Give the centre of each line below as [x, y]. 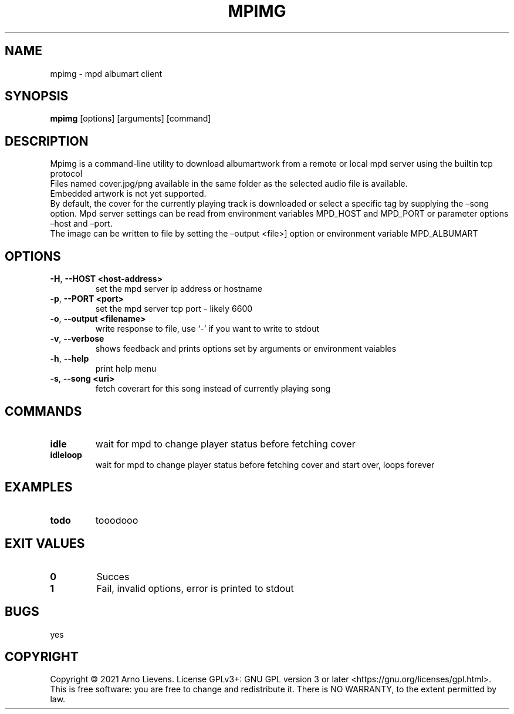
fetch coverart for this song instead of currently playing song [213, 389]
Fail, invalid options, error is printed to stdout [195, 588]
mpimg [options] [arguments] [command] [131, 119]
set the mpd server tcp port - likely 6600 [174, 309]
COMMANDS [43, 411]
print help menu [126, 369]
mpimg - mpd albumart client [106, 73]
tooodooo [117, 520]
